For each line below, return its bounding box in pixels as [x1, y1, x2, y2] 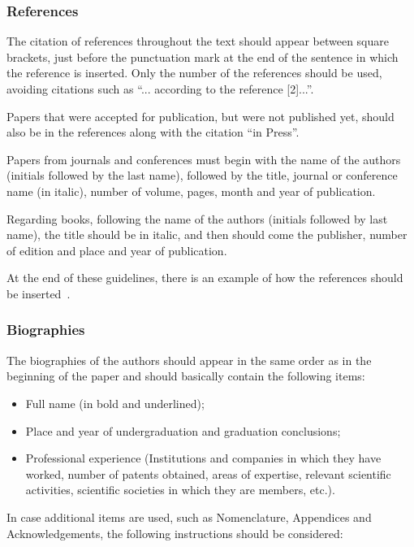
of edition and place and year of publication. [6, 241, 227, 258]
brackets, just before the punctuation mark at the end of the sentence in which [6, 48, 399, 65]
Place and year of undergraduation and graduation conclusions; [25, 422, 341, 439]
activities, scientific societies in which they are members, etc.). [25, 481, 335, 498]
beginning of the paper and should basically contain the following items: [6, 367, 365, 384]
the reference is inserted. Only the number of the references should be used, [6, 64, 382, 81]
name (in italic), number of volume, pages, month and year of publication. [6, 182, 376, 199]
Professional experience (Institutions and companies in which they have [25, 449, 382, 467]
